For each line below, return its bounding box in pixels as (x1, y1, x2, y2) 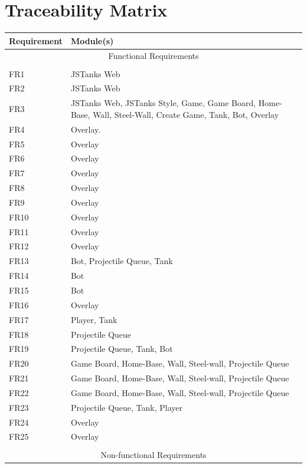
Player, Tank (70, 313, 117, 325)
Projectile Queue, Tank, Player (70, 401, 183, 413)
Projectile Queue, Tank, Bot (70, 342, 173, 355)
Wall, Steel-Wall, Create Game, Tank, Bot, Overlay (93, 108, 279, 120)
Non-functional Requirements (100, 448, 207, 460)
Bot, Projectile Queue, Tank (70, 255, 173, 267)
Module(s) (70, 34, 114, 47)
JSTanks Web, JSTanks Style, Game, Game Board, (70, 97, 256, 109)
